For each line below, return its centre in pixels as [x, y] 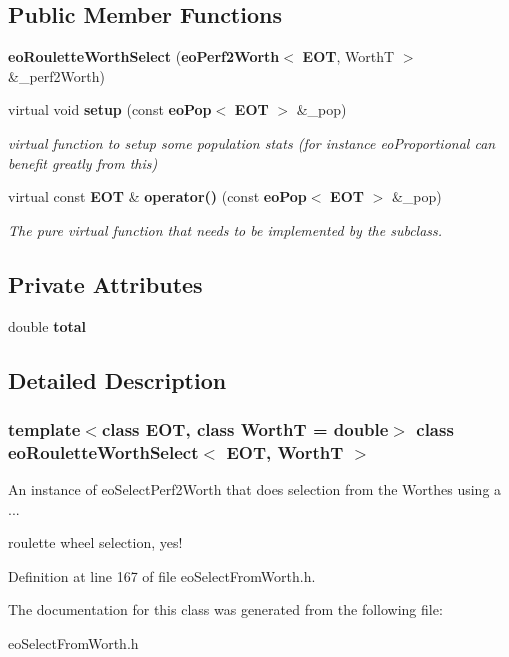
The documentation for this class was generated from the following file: [225, 609]
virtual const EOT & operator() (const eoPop [157, 196]
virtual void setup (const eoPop [110, 109]
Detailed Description [117, 379]
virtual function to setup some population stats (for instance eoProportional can [252, 142]
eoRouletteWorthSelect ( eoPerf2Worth [144, 56]
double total [47, 325]
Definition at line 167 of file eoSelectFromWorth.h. [162, 575]
